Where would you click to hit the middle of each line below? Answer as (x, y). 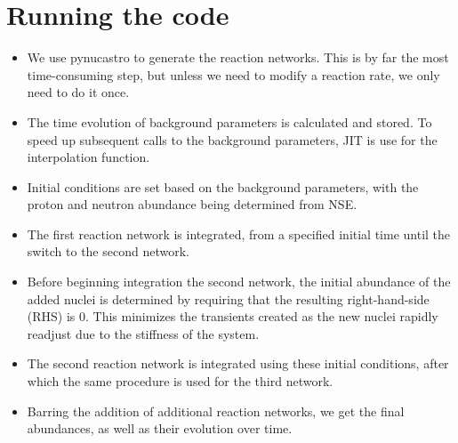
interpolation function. (88, 157)
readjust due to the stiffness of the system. (143, 333)
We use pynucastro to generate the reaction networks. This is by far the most (238, 57)
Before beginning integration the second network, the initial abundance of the (239, 282)
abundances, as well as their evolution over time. (160, 428)
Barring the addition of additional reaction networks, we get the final (216, 411)
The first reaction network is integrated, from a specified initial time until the (239, 234)
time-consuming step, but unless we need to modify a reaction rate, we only (233, 74)
